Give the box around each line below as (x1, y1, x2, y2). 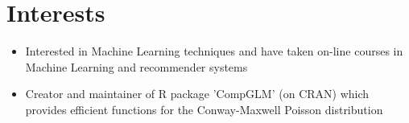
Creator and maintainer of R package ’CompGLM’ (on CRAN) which (25, 85, 370, 102)
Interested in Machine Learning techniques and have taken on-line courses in (25, 43, 403, 59)
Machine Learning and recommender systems (25, 58, 248, 75)
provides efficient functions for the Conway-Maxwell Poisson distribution (25, 100, 383, 117)
